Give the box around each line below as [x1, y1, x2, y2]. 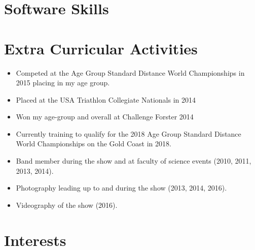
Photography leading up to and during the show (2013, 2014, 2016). [16, 182, 227, 193]
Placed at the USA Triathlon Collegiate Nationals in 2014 [16, 94, 196, 105]
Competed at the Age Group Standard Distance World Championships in [16, 67, 245, 78]
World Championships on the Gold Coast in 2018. [16, 138, 171, 149]
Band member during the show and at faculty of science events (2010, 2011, [16, 155, 251, 166]
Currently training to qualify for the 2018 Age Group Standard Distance [16, 128, 241, 139]
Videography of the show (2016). [16, 199, 118, 210]
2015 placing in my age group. [16, 77, 110, 88]
